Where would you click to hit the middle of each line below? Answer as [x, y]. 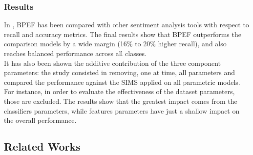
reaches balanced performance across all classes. [75, 53]
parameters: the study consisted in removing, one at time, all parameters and [120, 72]
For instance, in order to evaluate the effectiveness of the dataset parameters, [119, 91]
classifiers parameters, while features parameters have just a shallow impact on [122, 110]
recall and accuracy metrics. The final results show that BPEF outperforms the [123, 34]
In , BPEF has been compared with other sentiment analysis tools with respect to [126, 25]
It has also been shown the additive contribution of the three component [113, 63]
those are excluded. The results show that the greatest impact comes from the [121, 101]
